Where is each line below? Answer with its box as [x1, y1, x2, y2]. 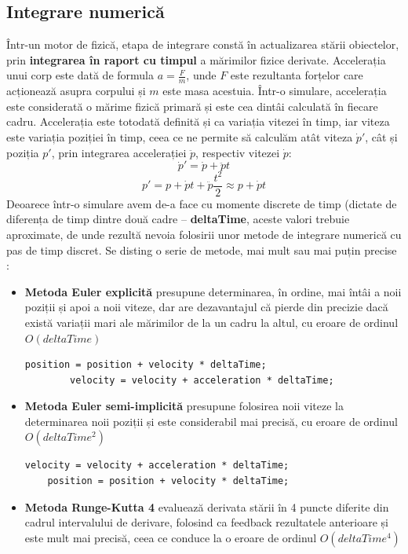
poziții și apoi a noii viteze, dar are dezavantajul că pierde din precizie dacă [24, 299, 388, 315]
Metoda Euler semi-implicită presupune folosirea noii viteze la [24, 398, 344, 414]
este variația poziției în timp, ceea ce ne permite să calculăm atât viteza [6, 129, 353, 145]
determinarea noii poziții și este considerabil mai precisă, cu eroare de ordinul [24, 413, 398, 429]
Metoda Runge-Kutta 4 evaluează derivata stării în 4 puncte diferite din [24, 498, 389, 515]
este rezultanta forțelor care [230, 67, 363, 83]
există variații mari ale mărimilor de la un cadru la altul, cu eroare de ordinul [24, 314, 399, 330]
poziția [6, 144, 39, 160]
